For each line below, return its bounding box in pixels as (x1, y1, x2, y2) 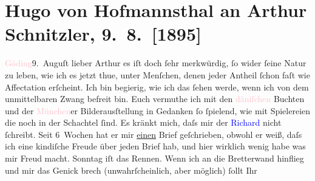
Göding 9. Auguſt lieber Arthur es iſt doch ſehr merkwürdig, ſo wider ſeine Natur (5, 56, 307, 69)
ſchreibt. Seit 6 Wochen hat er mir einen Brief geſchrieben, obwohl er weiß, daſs (5, 128, 302, 140)
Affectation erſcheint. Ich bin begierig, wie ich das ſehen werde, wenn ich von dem (5, 80, 309, 93)
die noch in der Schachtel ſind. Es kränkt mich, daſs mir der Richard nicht (5, 116, 282, 129)
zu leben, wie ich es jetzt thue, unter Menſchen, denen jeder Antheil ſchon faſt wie (5, 68, 310, 81)
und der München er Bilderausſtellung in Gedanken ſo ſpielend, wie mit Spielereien (5, 104, 311, 117)
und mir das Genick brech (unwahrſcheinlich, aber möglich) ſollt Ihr (5, 163, 257, 176)
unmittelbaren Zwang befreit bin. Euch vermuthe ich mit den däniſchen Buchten (5, 92, 305, 105)
